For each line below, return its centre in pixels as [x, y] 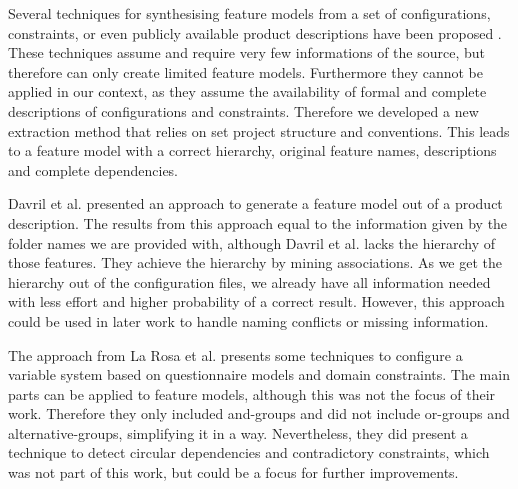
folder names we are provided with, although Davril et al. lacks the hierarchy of [252, 242]
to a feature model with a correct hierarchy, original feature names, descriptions [252, 150]
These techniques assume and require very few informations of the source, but [247, 52]
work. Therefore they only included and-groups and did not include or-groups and [259, 413]
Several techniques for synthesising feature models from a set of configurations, [249, 13]
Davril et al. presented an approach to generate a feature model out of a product [255, 203]
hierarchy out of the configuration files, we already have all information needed [249, 281]
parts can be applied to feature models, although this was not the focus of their [252, 393]
